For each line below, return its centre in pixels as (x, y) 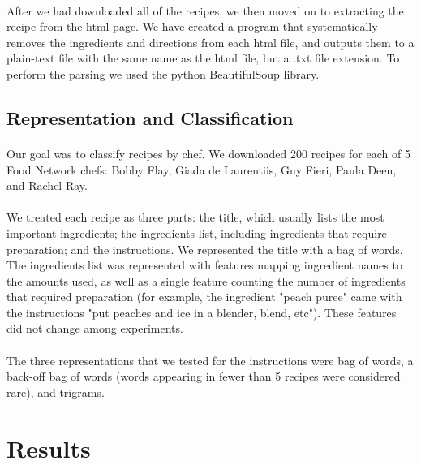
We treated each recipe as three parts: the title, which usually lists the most (195, 217)
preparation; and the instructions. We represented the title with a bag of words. (205, 249)
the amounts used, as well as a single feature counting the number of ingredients (206, 280)
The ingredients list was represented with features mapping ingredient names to (204, 265)
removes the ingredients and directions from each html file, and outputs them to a (210, 42)
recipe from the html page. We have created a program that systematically (192, 26)
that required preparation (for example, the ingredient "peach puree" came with (204, 297)
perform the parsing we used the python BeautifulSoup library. (163, 73)
